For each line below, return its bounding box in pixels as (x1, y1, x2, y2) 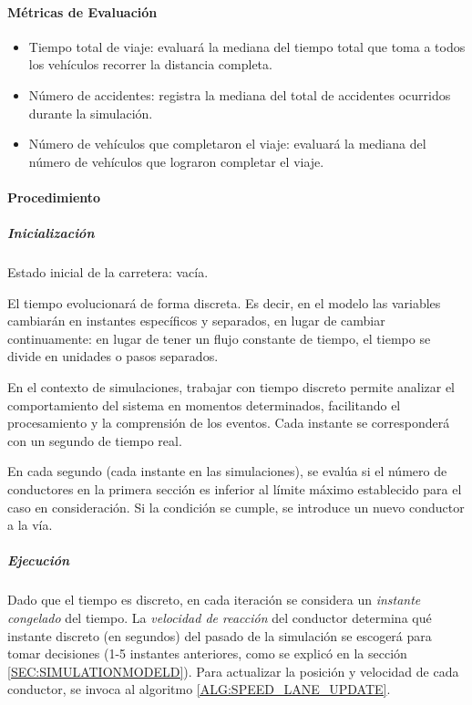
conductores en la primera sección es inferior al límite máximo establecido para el (7, 480, 462, 499)
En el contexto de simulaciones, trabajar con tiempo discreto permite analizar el (7, 378, 455, 397)
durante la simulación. (28, 103, 153, 122)
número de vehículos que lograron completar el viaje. (28, 151, 324, 171)
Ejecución (7, 551, 70, 570)
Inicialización (7, 223, 95, 243)
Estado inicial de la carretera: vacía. (7, 263, 209, 282)
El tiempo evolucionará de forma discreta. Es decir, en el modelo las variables (7, 293, 441, 312)
